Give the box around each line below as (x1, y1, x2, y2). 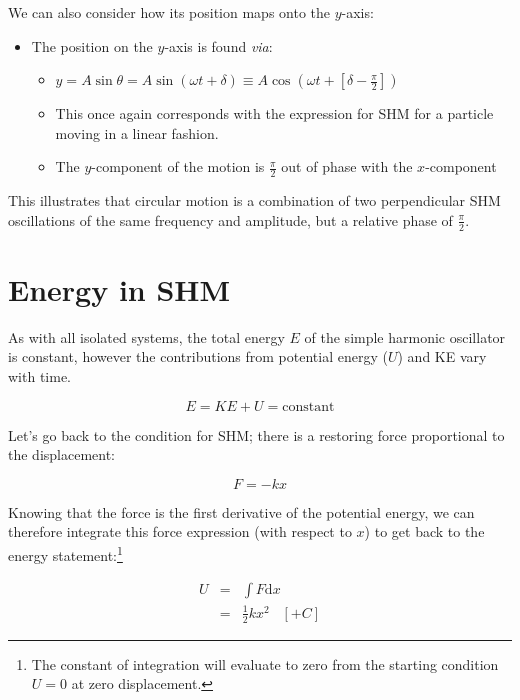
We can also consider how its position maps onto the (8, 2, 331, 22)
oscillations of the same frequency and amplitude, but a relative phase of (8, 209, 453, 230)
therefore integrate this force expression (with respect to (8, 521, 352, 542)
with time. (8, 365, 71, 386)
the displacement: (8, 444, 116, 465)
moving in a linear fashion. (55, 122, 219, 143)
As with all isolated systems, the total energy (8, 326, 285, 347)
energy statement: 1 (8, 541, 123, 565)
